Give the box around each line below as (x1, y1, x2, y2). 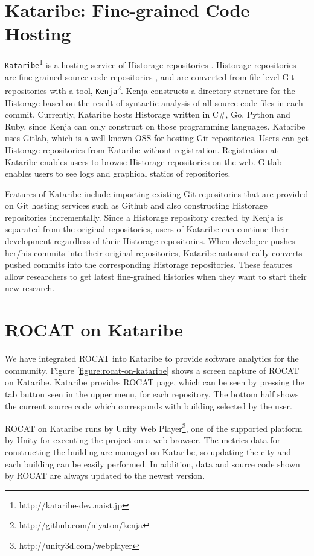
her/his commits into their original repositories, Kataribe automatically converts (5, 246, 303, 259)
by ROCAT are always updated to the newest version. (5, 469, 205, 482)
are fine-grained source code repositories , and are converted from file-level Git (5, 70, 295, 83)
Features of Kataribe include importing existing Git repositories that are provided (5, 187, 309, 200)
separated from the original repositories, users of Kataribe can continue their (5, 223, 289, 235)
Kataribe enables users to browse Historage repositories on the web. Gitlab (5, 155, 282, 168)
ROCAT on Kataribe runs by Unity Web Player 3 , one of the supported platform (5, 420, 303, 434)
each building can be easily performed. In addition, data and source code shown (5, 457, 300, 470)
